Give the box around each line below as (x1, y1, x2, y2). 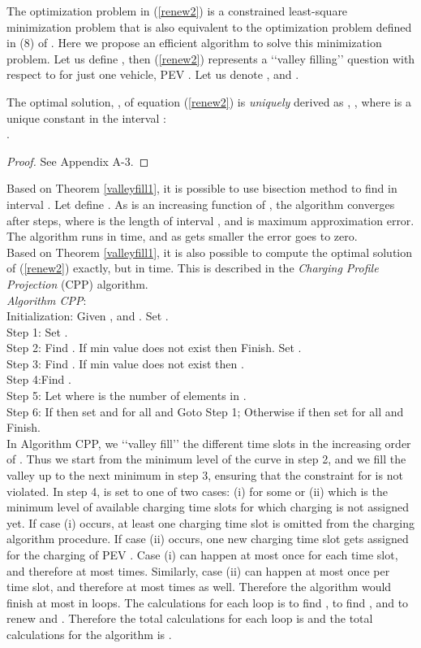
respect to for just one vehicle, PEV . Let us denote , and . (6, 66, 299, 83)
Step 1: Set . (6, 323, 68, 340)
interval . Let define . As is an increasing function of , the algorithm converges (6, 195, 395, 212)
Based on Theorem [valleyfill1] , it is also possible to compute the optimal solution (6, 243, 413, 260)
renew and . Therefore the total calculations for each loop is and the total (6, 610, 373, 627)
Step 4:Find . (6, 371, 71, 388)
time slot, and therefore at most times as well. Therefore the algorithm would (6, 578, 392, 595)
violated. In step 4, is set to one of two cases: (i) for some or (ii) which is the (6, 482, 388, 499)
